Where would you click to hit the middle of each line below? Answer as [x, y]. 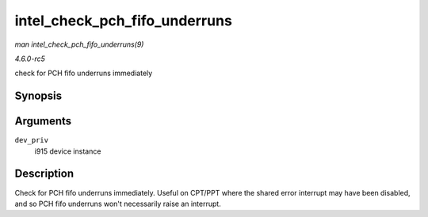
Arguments [43, 122]
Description [44, 174]
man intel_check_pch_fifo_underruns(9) [79, 44]
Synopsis [38, 96]
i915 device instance [68, 151]
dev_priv [32, 140]
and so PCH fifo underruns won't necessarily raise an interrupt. [118, 204]
